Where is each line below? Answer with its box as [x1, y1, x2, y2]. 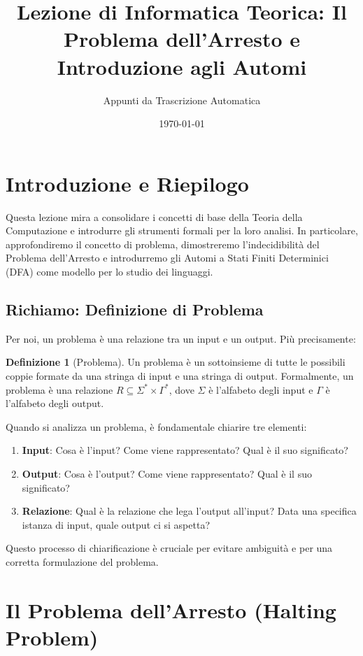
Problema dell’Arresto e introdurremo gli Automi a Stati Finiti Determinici [6, 250, 329, 265]
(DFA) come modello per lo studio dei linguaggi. [6, 264, 213, 278]
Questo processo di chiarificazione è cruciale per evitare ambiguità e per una [6, 541, 333, 555]
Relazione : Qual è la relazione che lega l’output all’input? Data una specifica [22, 504, 357, 518]
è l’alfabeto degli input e [208, 382, 313, 397]
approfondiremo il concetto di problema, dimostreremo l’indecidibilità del [6, 236, 320, 251]
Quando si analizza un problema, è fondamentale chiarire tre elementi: [6, 419, 307, 434]
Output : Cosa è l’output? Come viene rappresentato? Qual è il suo [22, 466, 312, 480]
